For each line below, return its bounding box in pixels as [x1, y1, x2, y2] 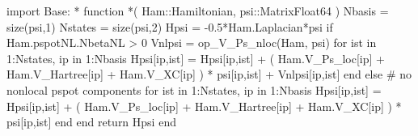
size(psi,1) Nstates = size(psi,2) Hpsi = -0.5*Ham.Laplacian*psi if [6, 18, 333, 35]
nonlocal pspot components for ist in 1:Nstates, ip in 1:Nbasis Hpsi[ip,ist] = [6, 81, 382, 98]
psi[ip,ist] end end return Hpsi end [6, 113, 176, 130]
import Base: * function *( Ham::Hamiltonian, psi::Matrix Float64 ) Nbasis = [6, 2, 389, 19]
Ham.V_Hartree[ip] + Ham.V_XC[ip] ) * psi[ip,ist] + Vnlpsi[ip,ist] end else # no [6, 66, 412, 83]
